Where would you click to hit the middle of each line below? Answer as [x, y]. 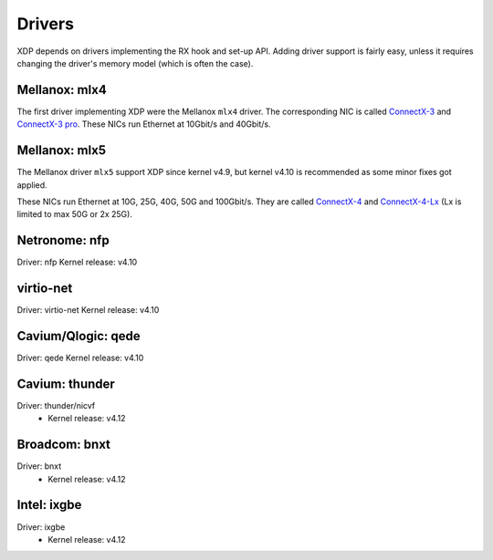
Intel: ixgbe [49, 505]
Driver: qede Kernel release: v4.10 [80, 358]
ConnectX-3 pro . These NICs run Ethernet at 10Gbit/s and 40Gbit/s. [144, 124]
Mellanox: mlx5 [62, 150]
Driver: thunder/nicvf [56, 405]
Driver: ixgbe [41, 527]
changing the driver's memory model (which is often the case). [135, 63]
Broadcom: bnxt [64, 445]
